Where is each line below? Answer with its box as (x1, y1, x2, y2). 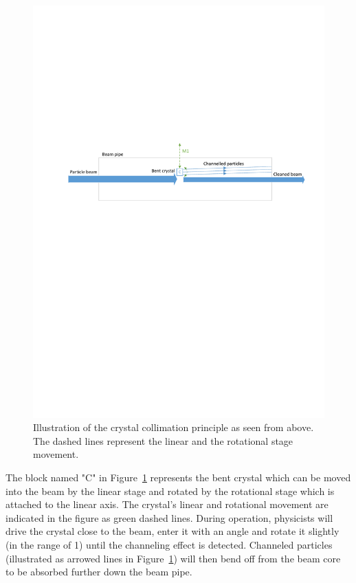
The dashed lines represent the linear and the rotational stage (33, 433, 293, 448)
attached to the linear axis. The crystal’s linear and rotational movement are (5, 497, 329, 511)
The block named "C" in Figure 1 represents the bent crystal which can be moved (5, 470, 351, 485)
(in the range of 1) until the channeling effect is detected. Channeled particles (5, 538, 333, 552)
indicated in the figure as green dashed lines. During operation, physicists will (5, 510, 333, 525)
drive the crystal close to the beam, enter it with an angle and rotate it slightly (5, 524, 340, 538)
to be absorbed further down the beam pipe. (5, 564, 192, 579)
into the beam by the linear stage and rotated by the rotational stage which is (5, 483, 335, 498)
